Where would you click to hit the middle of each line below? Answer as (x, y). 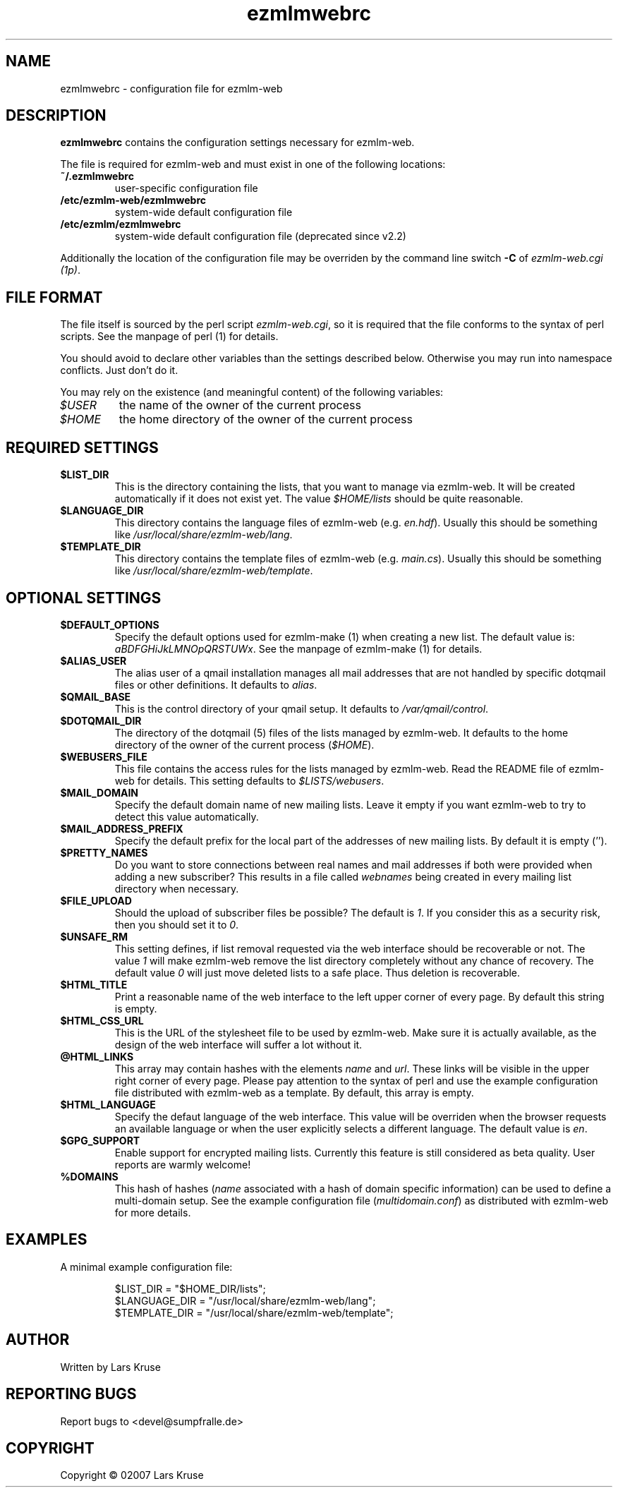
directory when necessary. (177, 888)
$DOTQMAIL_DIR (101, 720)
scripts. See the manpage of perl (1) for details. (169, 337)
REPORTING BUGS (71, 1394)
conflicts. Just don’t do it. (119, 370)
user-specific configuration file (186, 188)
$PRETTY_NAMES (104, 852)
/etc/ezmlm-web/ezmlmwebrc (133, 200)
